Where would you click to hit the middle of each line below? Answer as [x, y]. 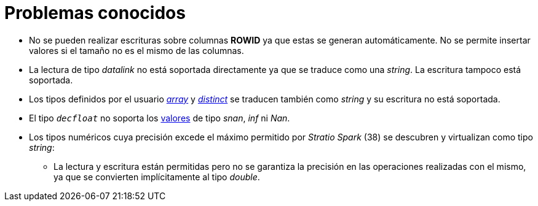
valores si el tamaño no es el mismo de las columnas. [136, 50]
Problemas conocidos [95, 13]
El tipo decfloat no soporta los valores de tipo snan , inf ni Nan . [160, 118]
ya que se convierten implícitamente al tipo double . [157, 177]
